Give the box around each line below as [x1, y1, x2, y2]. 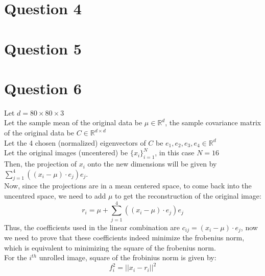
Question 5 [4, 38, 82, 59]
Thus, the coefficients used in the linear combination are [4, 222, 180, 232]
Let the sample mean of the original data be [4, 117, 142, 128]
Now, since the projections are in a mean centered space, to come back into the [4, 180, 252, 191]
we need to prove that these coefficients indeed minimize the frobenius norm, [4, 232, 245, 243]
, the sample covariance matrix [165, 117, 261, 128]
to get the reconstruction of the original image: [114, 190, 261, 201]
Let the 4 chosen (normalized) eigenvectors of [4, 137, 146, 148]
